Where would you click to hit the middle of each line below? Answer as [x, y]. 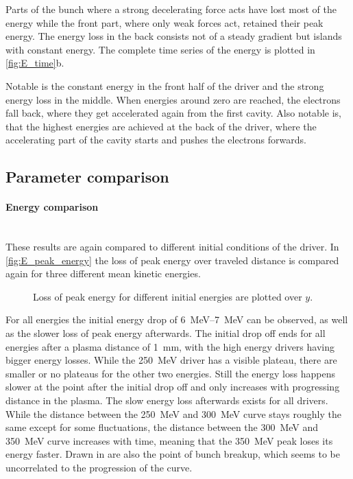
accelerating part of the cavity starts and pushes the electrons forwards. [156, 140]
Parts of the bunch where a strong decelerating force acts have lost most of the [171, 9]
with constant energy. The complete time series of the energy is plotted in [160, 49]
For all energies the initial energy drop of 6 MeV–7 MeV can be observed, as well [177, 319]
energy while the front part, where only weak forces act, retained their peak [165, 22]
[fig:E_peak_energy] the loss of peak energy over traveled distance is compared [172, 260]
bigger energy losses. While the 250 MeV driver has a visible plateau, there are [171, 360]
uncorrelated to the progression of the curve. [99, 468]
